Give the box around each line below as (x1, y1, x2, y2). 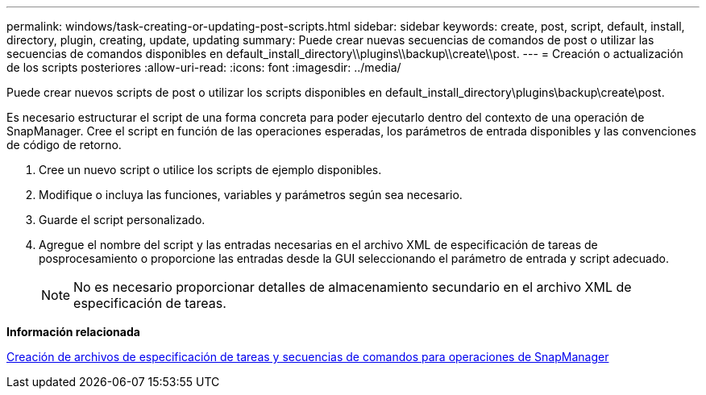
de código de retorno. (6, 138, 122, 152)
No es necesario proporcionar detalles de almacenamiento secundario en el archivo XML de (73, 279, 632, 295)
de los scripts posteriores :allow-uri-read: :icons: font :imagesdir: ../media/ (6, 60, 401, 74)
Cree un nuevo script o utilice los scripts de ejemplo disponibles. (39, 163, 382, 177)
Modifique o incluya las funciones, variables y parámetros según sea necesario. (39, 188, 463, 202)
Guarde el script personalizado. (39, 213, 206, 227)
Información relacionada (6, 325, 140, 339)
